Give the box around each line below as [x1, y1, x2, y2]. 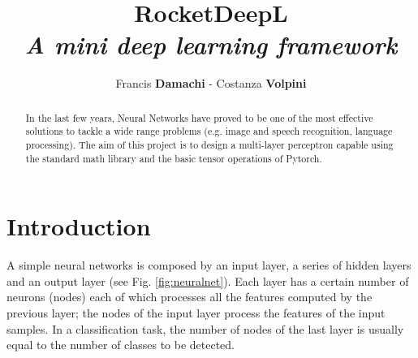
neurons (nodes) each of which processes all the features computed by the [6, 288, 373, 305]
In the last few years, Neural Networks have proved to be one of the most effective [25, 110, 373, 124]
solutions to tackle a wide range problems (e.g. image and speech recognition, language [25, 124, 393, 138]
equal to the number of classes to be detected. [6, 336, 235, 353]
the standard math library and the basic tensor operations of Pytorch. [25, 151, 322, 165]
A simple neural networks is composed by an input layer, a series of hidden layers [6, 257, 412, 274]
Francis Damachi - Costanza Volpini [115, 75, 307, 92]
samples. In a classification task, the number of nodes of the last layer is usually [6, 320, 404, 337]
